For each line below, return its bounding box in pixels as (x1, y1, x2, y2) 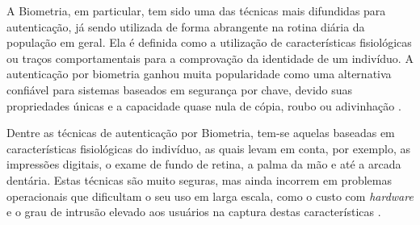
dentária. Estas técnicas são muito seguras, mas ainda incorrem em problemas (6, 171, 392, 188)
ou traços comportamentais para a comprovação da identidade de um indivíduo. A (6, 49, 414, 66)
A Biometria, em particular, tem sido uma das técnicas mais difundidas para (6, 2, 386, 19)
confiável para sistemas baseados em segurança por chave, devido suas (6, 81, 353, 98)
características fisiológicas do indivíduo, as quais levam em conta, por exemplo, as (6, 140, 410, 156)
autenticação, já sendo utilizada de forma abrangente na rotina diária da (6, 18, 365, 35)
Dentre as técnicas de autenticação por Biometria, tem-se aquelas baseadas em (6, 124, 395, 141)
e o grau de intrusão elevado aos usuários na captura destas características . (6, 203, 381, 220)
